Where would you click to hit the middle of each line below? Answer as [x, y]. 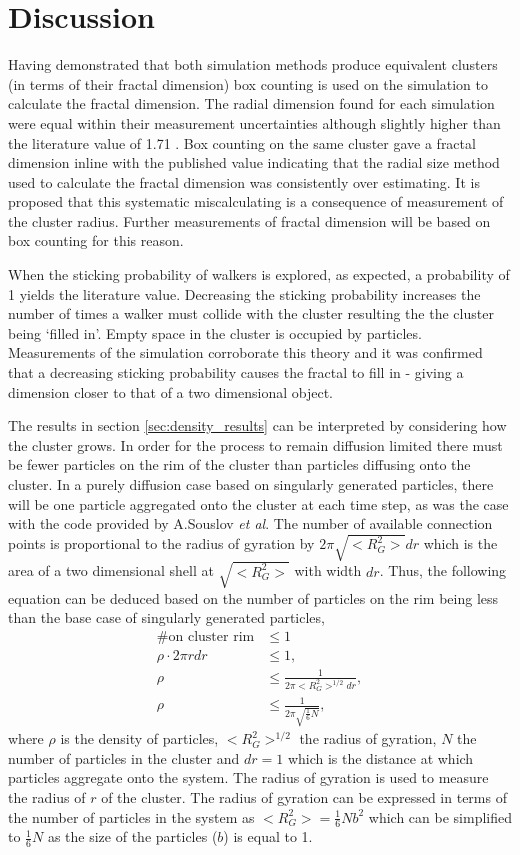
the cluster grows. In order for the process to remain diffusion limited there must [255, 444]
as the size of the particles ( [132, 836]
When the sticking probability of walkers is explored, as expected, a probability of [259, 274]
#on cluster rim [205, 637]
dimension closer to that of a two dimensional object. [170, 391]
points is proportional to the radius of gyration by [161, 543]
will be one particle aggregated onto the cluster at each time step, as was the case [258, 503]
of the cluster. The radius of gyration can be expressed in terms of [304, 796]
